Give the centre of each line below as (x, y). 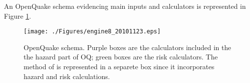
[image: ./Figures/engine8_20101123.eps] (92, 32)
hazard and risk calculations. (67, 76)
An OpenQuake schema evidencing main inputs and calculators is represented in (125, 6)
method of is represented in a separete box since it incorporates (119, 67)
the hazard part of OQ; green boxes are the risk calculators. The (121, 57)
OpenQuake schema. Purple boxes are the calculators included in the (127, 47)
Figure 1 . (18, 15)
